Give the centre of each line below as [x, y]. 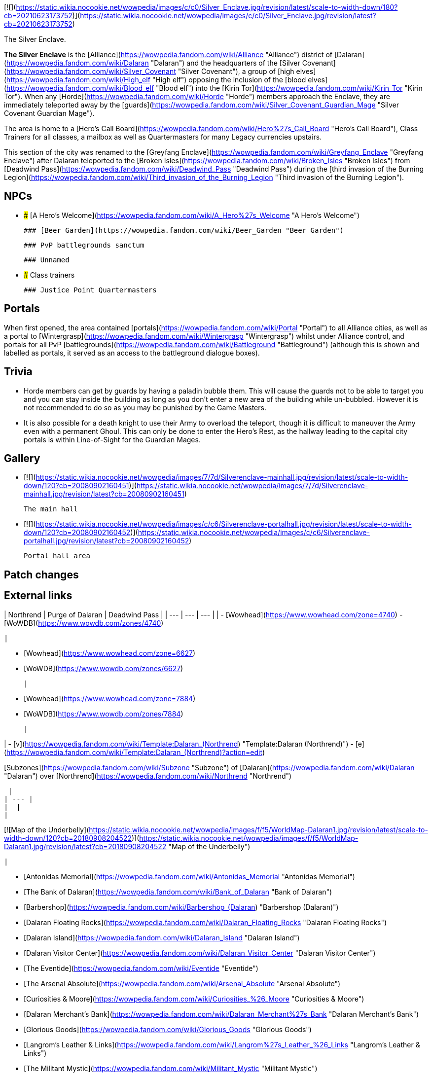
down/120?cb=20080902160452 [77, 533]
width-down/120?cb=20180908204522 [68, 838]
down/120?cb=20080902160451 [76, 486]
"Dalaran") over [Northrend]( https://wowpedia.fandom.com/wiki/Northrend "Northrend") [148, 776]
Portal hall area [57, 556]
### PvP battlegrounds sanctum [84, 245]
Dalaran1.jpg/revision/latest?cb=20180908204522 [85, 846]
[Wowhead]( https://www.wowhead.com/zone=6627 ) [110, 653]
